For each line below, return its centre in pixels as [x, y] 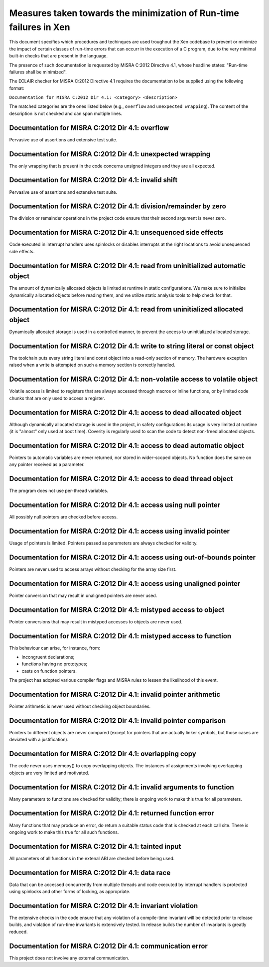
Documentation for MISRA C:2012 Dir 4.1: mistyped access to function [120, 636]
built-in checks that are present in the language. [59, 56]
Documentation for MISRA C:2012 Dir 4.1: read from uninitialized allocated [126, 309]
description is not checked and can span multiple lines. [66, 113]
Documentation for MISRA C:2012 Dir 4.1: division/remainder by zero [118, 207]
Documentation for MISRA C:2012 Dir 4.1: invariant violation [104, 906]
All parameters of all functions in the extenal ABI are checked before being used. [92, 858]
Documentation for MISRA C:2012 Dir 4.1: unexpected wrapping [110, 154]
